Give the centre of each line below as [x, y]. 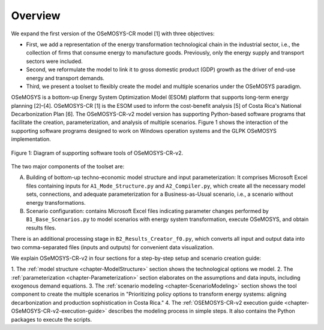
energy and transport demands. [65, 78]
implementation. [31, 139]
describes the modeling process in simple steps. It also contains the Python [202, 311]
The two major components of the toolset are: [68, 166]
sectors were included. [55, 61]
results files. [41, 228]
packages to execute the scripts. [52, 319]
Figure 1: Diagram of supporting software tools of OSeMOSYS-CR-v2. [97, 153]
